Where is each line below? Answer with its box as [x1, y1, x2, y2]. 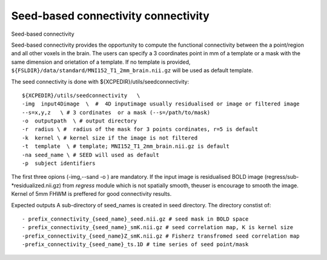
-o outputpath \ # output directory [22, 118, 137, 124]
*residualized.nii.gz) [11, 182, 62, 189]
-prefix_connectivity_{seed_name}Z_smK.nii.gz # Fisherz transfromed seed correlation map [22, 232, 300, 239]
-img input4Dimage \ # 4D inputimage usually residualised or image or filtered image [22, 101, 300, 107]
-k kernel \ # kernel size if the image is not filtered [22, 134, 198, 141]
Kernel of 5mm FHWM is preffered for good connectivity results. [11, 190, 172, 198]
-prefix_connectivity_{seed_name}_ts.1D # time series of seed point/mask [22, 241, 249, 248]
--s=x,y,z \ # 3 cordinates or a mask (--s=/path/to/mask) [22, 109, 211, 116]
